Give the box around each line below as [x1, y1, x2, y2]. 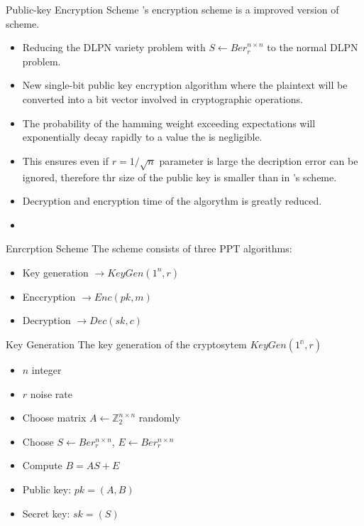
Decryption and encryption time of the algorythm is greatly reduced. [22, 193, 322, 208]
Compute [22, 458, 62, 473]
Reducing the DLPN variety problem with [22, 40, 206, 55]
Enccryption [22, 289, 76, 304]
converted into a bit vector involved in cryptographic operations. [22, 91, 303, 106]
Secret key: [22, 505, 70, 520]
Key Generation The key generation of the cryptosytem [6, 337, 247, 352]
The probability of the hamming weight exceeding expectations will [22, 115, 316, 130]
